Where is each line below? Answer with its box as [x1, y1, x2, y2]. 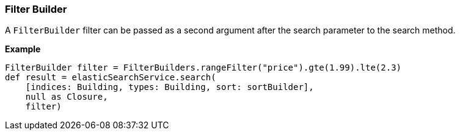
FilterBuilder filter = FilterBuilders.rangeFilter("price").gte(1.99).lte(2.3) [5, 63, 402, 73]
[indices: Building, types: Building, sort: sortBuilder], [25, 82, 314, 92]
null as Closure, [25, 92, 108, 102]
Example [5, 44, 41, 55]
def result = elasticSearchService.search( [5, 72, 216, 83]
